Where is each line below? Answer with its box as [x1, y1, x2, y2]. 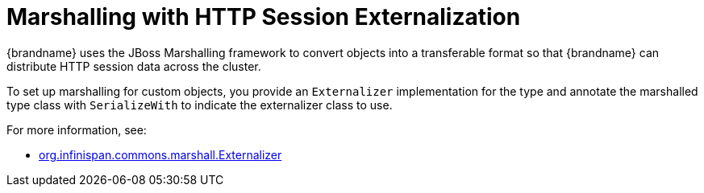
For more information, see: [6, 122, 147, 137]
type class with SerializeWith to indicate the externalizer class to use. [6, 97, 393, 112]
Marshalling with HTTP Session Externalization [6, 3, 521, 31]
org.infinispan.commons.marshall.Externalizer [39, 147, 282, 162]
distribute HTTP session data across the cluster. [6, 59, 261, 73]
